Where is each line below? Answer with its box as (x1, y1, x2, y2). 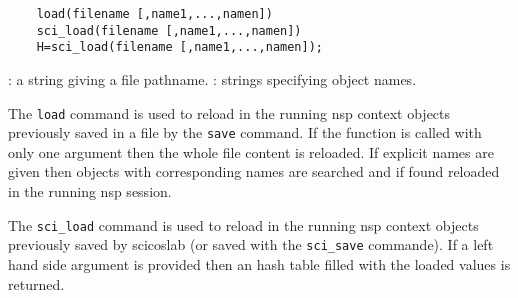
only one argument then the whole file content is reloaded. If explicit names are (8, 141, 494, 162)
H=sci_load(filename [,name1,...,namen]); (36, 40, 323, 55)
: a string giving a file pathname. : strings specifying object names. (8, 68, 417, 89)
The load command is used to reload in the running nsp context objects (8, 102, 451, 123)
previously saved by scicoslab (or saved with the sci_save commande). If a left (8, 234, 494, 255)
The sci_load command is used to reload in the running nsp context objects (8, 214, 479, 235)
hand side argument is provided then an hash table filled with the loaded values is (8, 253, 511, 274)
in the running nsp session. (8, 181, 172, 202)
